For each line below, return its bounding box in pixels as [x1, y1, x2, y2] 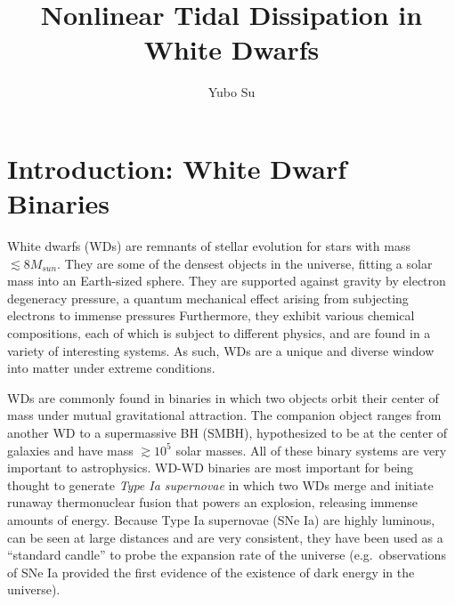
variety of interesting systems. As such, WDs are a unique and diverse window [7, 341, 435, 359]
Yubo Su [207, 83, 256, 101]
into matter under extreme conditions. [7, 359, 215, 377]
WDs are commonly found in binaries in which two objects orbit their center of [7, 388, 439, 407]
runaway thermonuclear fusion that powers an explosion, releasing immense [7, 493, 418, 512]
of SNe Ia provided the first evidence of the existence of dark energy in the [7, 562, 415, 581]
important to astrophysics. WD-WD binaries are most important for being [7, 458, 414, 477]
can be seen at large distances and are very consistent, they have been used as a [7, 528, 443, 546]
